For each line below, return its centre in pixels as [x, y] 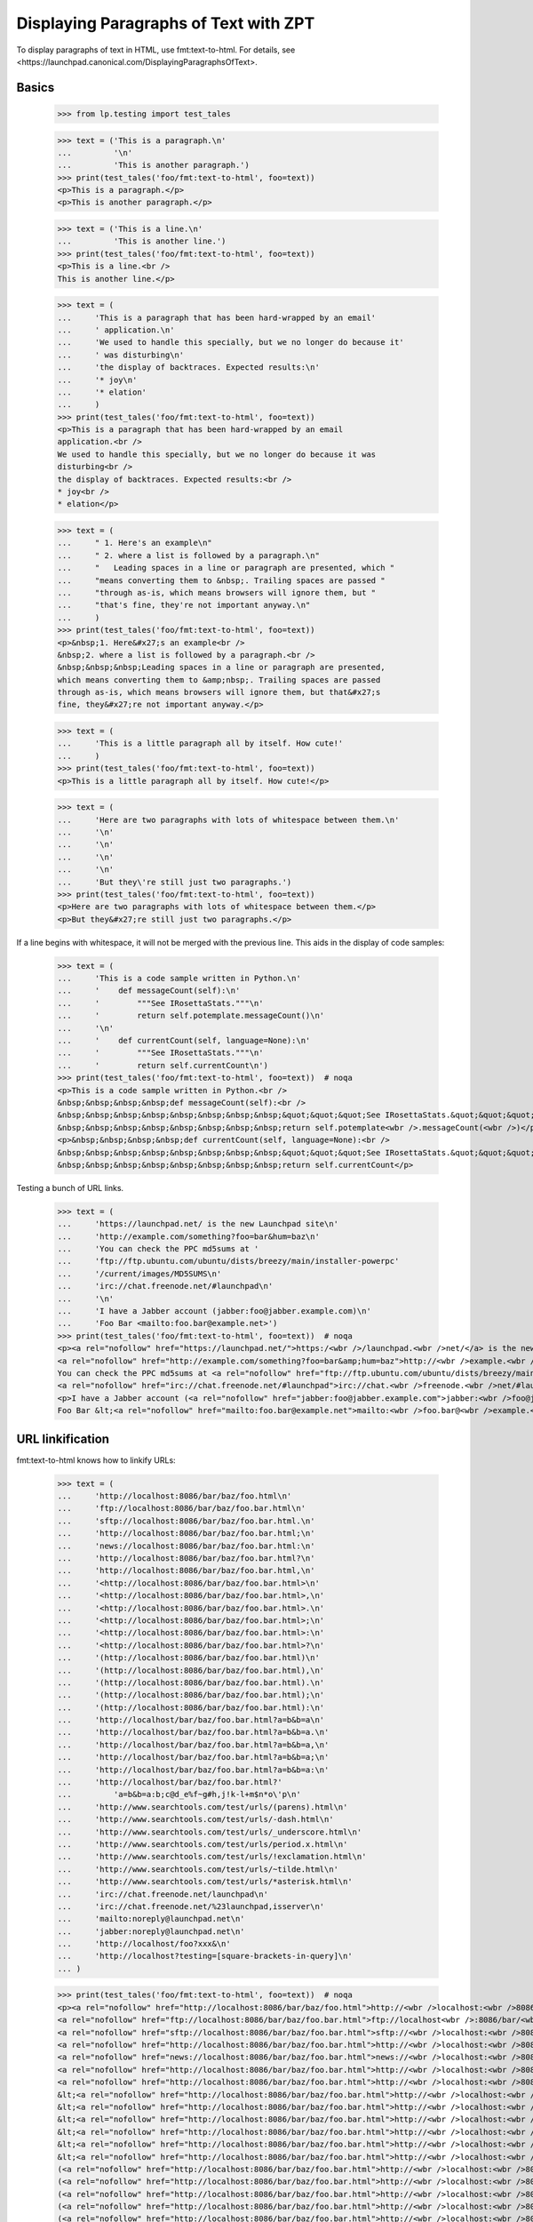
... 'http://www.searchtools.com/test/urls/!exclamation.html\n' [212, 1857]
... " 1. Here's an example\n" [135, 543]
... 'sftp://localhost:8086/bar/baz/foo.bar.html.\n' [186, 1521]
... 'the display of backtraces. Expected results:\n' [188, 368]
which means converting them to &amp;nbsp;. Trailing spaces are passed [219, 679]
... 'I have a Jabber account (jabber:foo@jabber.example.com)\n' [215, 1311]
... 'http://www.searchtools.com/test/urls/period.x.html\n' [203, 1844]
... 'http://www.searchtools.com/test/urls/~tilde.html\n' [198, 1869]
